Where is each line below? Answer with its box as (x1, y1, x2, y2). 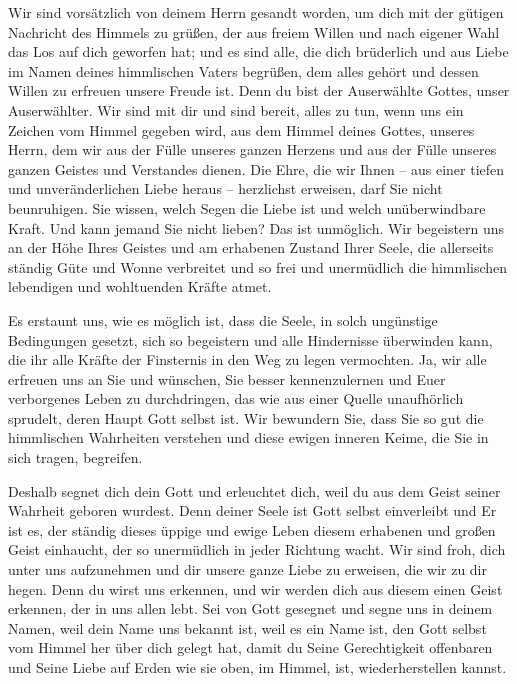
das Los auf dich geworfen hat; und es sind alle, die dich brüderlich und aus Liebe (8, 41, 509, 62)
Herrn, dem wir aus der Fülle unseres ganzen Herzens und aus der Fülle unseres (8, 139, 497, 160)
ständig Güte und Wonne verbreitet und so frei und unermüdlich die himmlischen (8, 256, 508, 277)
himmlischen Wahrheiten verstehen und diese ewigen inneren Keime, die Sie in (8, 427, 489, 448)
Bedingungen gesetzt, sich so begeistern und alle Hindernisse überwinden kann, (8, 329, 493, 350)
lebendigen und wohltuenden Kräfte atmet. (8, 276, 272, 297)
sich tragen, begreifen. (8, 447, 143, 468)
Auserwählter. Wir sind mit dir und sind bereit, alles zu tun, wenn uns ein (8, 99, 464, 120)
